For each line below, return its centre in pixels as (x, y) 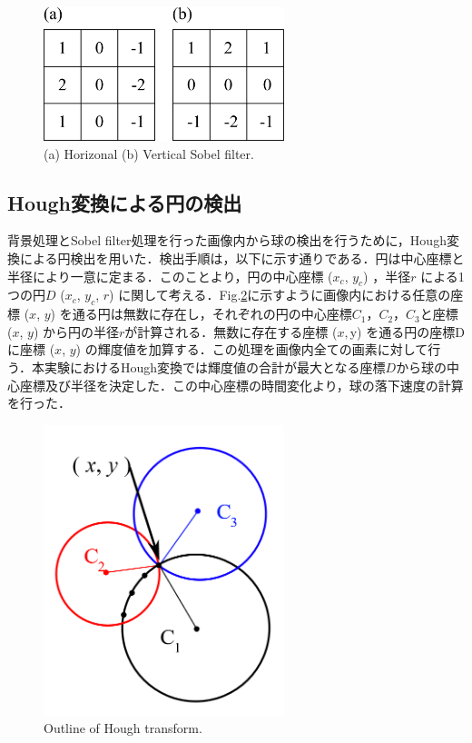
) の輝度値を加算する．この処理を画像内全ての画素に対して (252, 349)
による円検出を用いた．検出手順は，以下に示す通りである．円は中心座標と (242, 258)
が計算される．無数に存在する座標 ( (231, 331)
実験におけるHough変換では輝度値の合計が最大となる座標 (215, 367)
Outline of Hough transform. (123, 728)
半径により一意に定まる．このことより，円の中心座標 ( (170, 276)
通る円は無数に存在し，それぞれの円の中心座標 (212, 314)
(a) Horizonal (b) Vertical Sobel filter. (149, 153)
